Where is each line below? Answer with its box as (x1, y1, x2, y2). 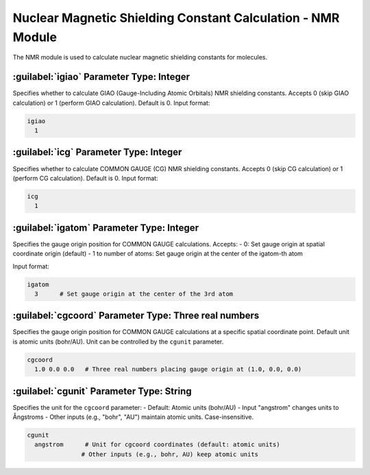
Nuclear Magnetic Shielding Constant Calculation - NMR (12, 10, 340, 25)
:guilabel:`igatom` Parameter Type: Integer (12, 222, 199, 233)
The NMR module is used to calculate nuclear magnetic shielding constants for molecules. (12, 53, 268, 62)
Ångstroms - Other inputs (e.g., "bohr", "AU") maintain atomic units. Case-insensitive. (12, 413, 254, 421)
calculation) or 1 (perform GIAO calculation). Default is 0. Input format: (12, 99, 210, 107)
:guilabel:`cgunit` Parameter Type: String (12, 385, 192, 397)
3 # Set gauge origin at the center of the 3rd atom (34, 290, 234, 298)
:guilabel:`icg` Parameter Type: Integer (12, 146, 182, 158)
